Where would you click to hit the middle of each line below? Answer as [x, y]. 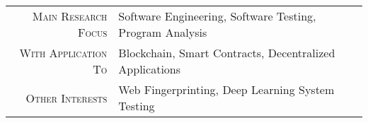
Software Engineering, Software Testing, [217, 16]
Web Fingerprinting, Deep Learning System [226, 89]
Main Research [70, 16]
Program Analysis [163, 32]
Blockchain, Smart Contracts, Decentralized [227, 53]
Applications [150, 69]
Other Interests [67, 98]
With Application [63, 53]
